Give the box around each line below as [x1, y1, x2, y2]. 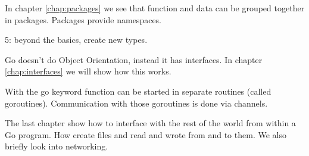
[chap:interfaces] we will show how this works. [5, 65, 171, 77]
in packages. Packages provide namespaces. [5, 13, 162, 26]
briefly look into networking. [5, 140, 108, 152]
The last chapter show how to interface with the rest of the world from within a [5, 117, 296, 129]
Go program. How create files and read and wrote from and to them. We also [5, 128, 286, 141]
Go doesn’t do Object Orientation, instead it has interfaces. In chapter [5, 53, 263, 65]
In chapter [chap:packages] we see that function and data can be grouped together [5, 2, 305, 14]
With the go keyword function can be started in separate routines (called [5, 85, 271, 97]
